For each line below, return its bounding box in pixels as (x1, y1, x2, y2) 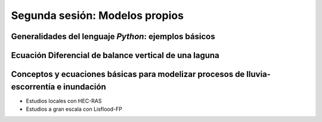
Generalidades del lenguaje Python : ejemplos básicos (11, 31, 215, 41)
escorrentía (11, 82, 55, 92)
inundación (63, 82, 107, 92)
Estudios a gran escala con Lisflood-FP (26, 105, 122, 113)
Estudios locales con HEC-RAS (26, 97, 102, 104)
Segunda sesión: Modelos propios (11, 9, 184, 22)
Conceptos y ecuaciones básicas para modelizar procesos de (11, 69, 245, 79)
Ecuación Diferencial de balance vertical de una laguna (11, 50, 220, 60)
